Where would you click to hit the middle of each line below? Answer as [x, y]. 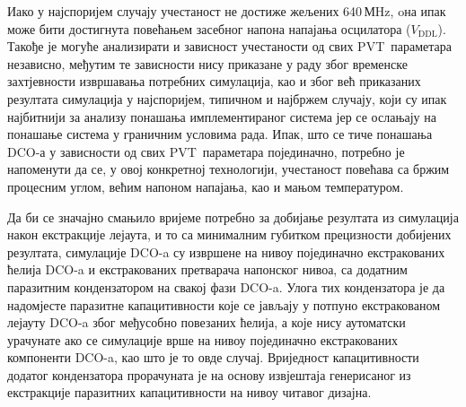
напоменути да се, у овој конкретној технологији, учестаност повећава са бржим [229, 169]
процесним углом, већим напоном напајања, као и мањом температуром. [206, 186]
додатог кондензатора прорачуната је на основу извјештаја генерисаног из [209, 374]
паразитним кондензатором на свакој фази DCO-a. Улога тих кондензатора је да [226, 286]
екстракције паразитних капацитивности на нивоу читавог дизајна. [189, 392]
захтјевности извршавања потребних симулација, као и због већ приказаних [214, 81]
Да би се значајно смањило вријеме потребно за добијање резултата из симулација [233, 216]
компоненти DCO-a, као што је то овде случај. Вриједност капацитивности [213, 357]
